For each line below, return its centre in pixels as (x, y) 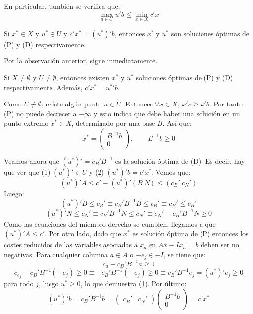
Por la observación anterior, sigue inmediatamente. (81, 61)
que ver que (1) (27, 172)
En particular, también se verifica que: (62, 6)
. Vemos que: (171, 172)
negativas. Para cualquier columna (56, 254)
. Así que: (177, 123)
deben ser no (220, 244)
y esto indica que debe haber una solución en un (167, 113)
